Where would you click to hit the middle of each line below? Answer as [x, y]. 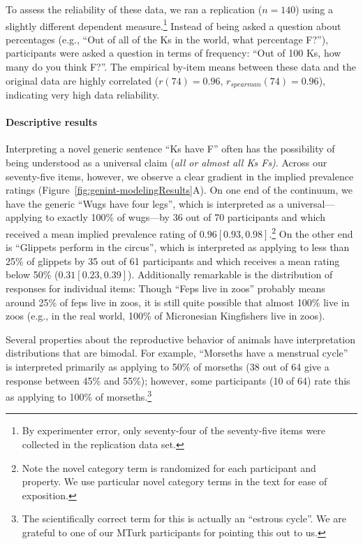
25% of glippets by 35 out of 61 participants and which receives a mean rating [173, 260]
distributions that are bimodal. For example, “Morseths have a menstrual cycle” [177, 353]
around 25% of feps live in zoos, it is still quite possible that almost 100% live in [178, 302]
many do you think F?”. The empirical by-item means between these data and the [181, 67]
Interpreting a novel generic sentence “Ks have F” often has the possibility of [170, 149]
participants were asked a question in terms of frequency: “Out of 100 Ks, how [173, 53]
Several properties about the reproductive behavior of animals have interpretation [181, 339]
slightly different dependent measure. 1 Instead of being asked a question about [173, 24]
